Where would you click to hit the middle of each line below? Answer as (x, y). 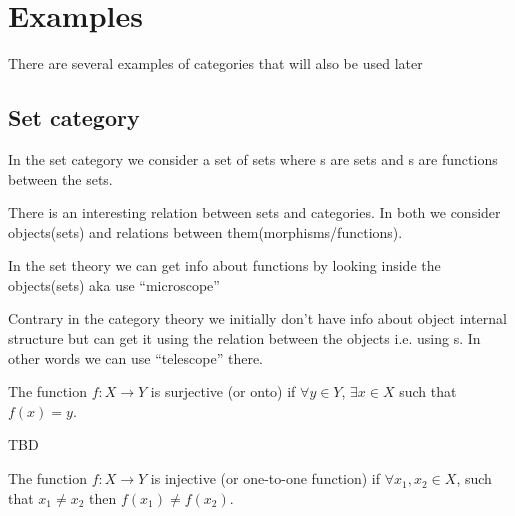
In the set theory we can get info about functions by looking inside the (224, 265)
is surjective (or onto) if (223, 391)
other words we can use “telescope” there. (136, 357)
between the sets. (60, 178)
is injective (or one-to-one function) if (265, 478)
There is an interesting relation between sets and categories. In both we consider (254, 212)
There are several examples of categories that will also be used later (215, 63)
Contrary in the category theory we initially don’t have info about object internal (257, 318)
